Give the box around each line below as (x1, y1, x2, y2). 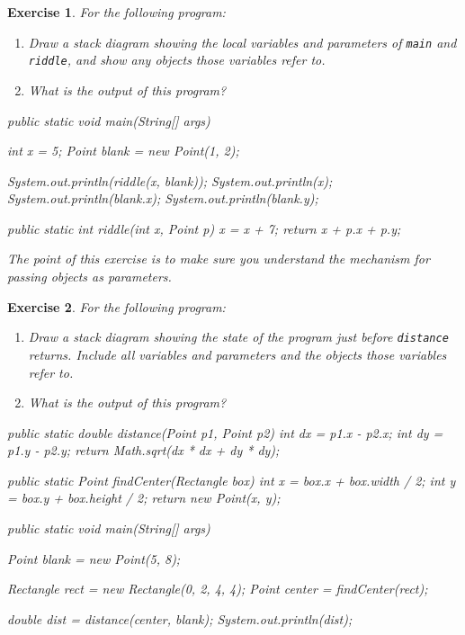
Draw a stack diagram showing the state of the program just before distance (28, 327, 449, 346)
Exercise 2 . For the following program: (7, 297, 226, 316)
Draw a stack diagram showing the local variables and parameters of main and (28, 32, 457, 51)
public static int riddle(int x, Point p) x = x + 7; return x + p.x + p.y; (7, 219, 401, 237)
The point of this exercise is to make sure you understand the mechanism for (7, 249, 430, 268)
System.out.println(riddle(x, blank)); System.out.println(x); (7, 171, 333, 190)
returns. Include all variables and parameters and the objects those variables (28, 344, 447, 363)
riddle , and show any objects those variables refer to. (28, 50, 326, 69)
